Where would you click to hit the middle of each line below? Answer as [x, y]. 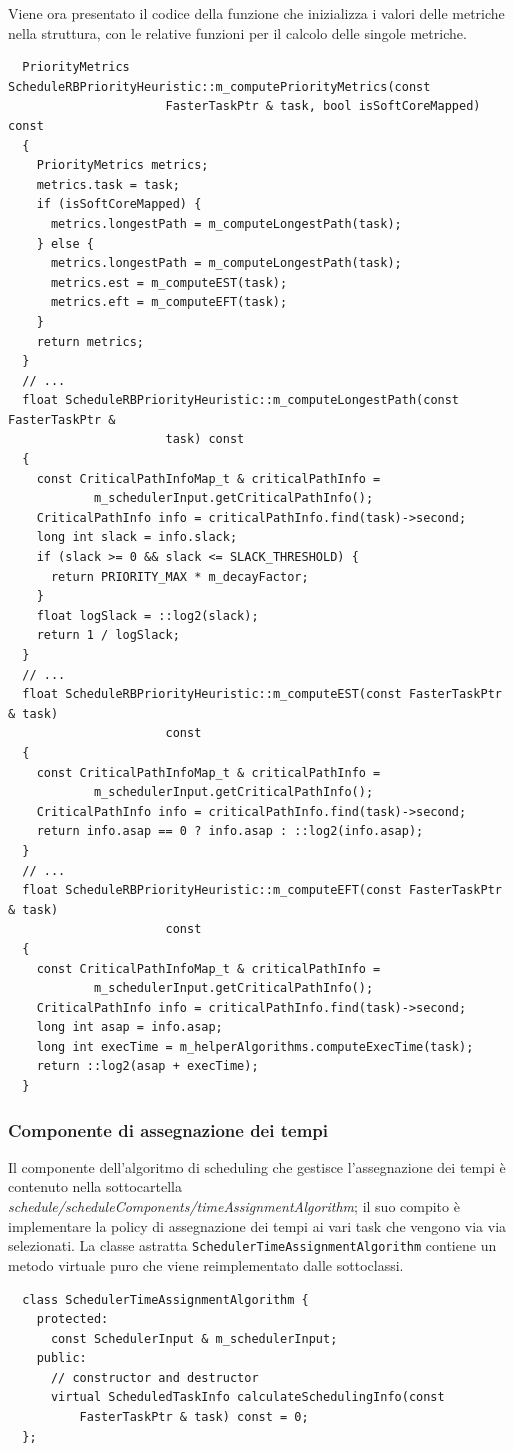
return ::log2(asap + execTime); [147, 1066]
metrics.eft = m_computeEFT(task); [169, 302]
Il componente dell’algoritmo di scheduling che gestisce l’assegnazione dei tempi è [257, 1166]
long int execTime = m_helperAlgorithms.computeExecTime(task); [255, 1046]
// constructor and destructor [154, 1377]
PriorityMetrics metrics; [122, 165]
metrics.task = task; [108, 184]
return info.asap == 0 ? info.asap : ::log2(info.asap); [230, 831]
